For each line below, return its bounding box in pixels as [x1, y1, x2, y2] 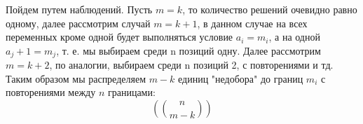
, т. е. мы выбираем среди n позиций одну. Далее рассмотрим [56, 43, 321, 57]
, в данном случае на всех [197, 15, 308, 30]
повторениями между [6, 85, 96, 99]
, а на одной [268, 29, 320, 44]
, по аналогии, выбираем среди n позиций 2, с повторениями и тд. [49, 57, 334, 72]
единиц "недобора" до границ [178, 71, 303, 85]
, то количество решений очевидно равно [182, 2, 357, 16]
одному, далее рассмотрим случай [6, 15, 151, 30]
